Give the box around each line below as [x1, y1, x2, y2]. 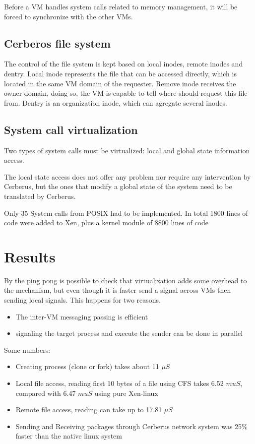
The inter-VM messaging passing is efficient [15, 311, 148, 321]
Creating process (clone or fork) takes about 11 [15, 361, 159, 372]
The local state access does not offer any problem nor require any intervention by [4, 171, 251, 182]
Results [4, 246, 56, 266]
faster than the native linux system [15, 431, 122, 441]
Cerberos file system [4, 35, 111, 51]
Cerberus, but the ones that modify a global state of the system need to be [4, 181, 232, 191]
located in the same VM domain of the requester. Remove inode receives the [4, 78, 236, 88]
